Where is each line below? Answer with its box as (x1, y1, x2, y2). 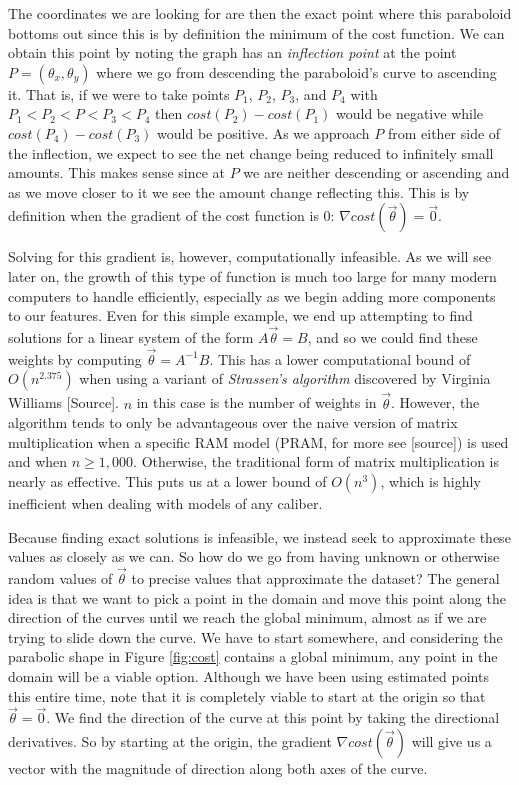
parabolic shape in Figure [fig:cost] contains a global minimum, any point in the (8, 646, 498, 667)
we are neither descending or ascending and (243, 162, 510, 183)
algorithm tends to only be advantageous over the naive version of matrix (8, 412, 458, 433)
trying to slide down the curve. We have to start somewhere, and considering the (8, 626, 503, 647)
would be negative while (336, 103, 484, 124)
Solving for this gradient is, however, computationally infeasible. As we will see (8, 246, 492, 267)
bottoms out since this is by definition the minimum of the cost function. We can (8, 22, 505, 43)
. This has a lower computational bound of (209, 348, 471, 369)
